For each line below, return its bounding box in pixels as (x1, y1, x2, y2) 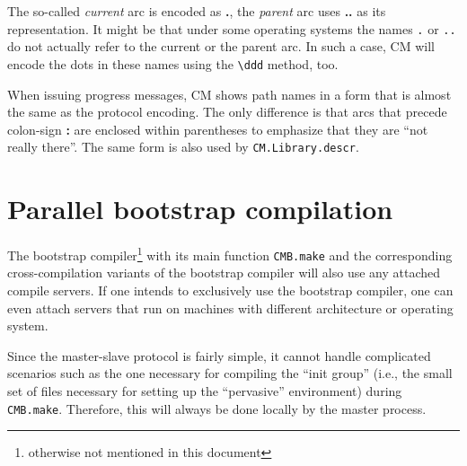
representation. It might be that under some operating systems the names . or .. (7, 19, 456, 38)
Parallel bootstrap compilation (7, 190, 393, 227)
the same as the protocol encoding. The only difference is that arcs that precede (7, 102, 447, 121)
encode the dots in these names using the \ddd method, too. (7, 54, 339, 73)
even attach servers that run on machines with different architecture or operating (7, 298, 454, 317)
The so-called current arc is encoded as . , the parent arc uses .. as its (7, 2, 386, 20)
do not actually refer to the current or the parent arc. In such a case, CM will (7, 37, 436, 56)
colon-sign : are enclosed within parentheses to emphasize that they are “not (7, 119, 428, 138)
